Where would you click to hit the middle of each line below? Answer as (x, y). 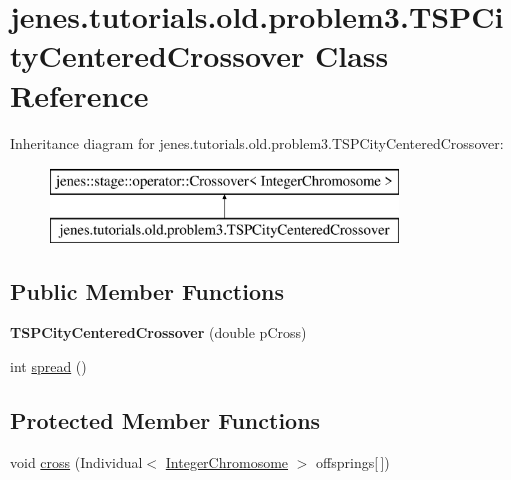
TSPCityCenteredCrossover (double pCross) (158, 332)
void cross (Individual (76, 461)
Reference (79, 94)
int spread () (48, 366)
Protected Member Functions (165, 420)
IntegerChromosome (227, 461)
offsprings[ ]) (353, 461)
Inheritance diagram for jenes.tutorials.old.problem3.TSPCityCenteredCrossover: (257, 142)
